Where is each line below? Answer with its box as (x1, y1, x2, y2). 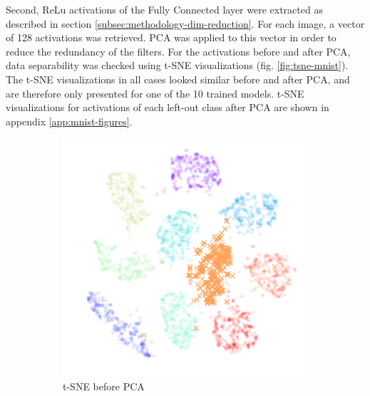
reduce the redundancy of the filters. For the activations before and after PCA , (6, 43, 351, 58)
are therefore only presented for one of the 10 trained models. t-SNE (6, 85, 304, 100)
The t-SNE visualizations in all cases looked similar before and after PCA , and (6, 71, 350, 86)
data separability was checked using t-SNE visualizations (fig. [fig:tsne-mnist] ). (6, 58, 349, 73)
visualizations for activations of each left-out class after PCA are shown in (6, 100, 329, 115)
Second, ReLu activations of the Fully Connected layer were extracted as (6, 2, 323, 16)
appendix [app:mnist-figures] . (6, 113, 133, 128)
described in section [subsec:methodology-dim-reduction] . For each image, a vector (6, 16, 365, 31)
